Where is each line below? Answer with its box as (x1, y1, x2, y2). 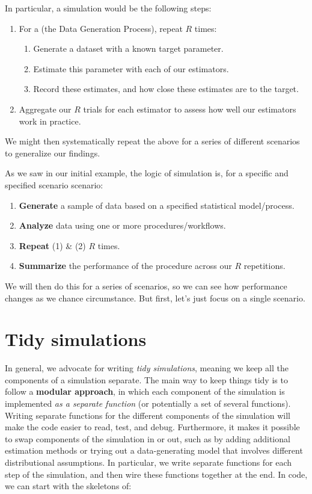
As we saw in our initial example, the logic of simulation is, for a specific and (5, 167, 289, 179)
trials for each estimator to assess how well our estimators (83, 102, 296, 115)
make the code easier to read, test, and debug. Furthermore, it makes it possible (5, 421, 300, 433)
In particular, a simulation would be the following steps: (5, 2, 212, 14)
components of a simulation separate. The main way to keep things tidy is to (5, 373, 288, 386)
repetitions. (243, 259, 286, 272)
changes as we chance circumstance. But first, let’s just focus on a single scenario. (5, 291, 305, 304)
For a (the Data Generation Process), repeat (19, 22, 183, 34)
